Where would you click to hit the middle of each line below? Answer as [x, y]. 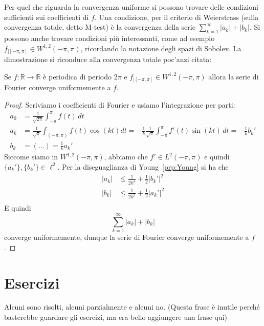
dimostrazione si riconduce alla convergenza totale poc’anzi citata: [108, 59]
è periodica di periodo [77, 76]
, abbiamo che [126, 157]
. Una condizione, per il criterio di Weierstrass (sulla [177, 17]
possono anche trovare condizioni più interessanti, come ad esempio [109, 38]
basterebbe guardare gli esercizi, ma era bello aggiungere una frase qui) [116, 317]
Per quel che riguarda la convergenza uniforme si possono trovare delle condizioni [131, 7]
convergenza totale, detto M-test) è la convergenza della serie [100, 27]
